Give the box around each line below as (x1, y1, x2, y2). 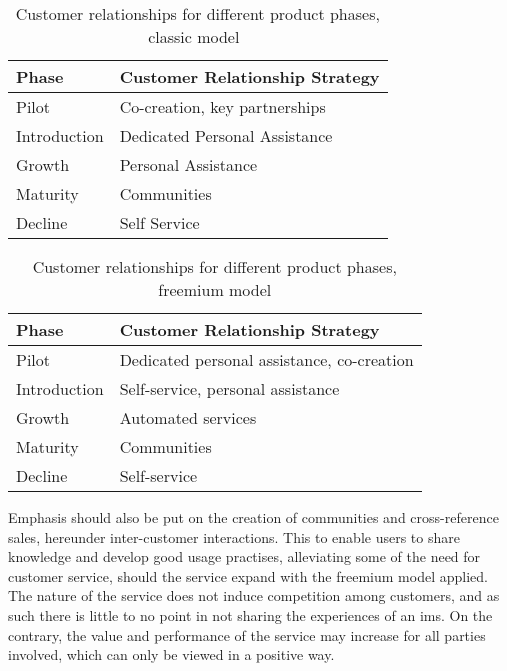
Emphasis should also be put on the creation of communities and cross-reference (8, 507, 499, 527)
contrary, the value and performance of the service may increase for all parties (8, 624, 486, 645)
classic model (148, 25, 240, 48)
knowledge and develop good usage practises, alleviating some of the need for (8, 546, 481, 567)
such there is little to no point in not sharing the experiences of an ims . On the (8, 604, 493, 625)
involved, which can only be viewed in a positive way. (8, 644, 335, 665)
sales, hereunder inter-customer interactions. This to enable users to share (8, 526, 460, 547)
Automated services (119, 406, 257, 429)
